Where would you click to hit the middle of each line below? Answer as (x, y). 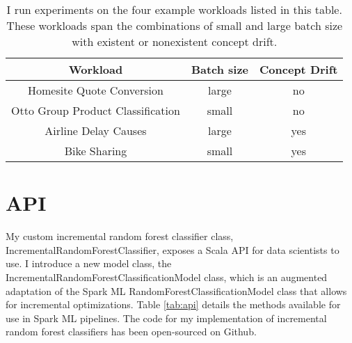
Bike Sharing (96, 151)
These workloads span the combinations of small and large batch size (175, 25)
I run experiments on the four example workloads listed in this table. (174, 9)
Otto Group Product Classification (96, 110)
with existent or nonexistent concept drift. (175, 41)
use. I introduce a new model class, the (89, 263)
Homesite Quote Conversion (96, 90)
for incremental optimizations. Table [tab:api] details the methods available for (173, 304)
